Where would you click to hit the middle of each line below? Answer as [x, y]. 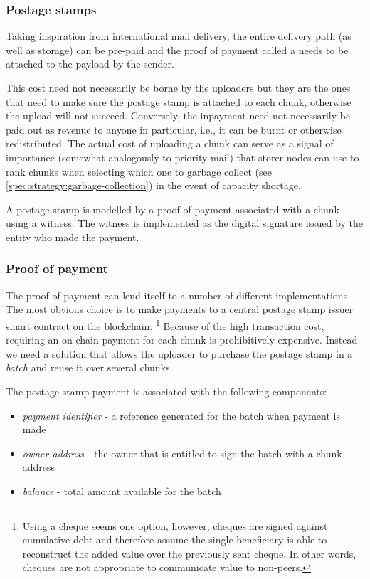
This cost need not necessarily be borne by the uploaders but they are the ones [178, 87]
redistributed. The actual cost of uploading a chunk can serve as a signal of [170, 143]
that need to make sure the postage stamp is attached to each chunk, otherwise [179, 101]
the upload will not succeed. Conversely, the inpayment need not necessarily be [178, 116]
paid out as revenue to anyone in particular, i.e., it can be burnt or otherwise [174, 129]
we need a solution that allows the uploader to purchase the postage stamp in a [179, 353]
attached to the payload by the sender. [90, 64]
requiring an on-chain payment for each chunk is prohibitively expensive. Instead [182, 340]
